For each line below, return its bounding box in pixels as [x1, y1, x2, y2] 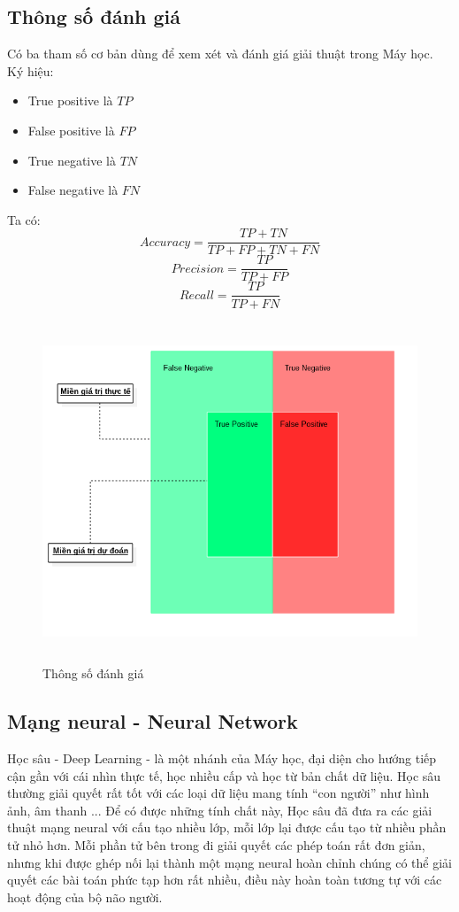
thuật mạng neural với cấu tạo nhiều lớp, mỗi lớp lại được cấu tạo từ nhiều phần [7, 818, 447, 837]
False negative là [27, 181, 119, 199]
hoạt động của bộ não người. [7, 887, 163, 906]
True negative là [27, 151, 117, 169]
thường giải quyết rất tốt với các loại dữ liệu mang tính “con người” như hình [7, 784, 430, 802]
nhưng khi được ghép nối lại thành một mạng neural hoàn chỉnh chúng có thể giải [7, 853, 452, 871]
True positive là [27, 91, 113, 110]
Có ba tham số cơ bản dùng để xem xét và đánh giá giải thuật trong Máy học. [7, 44, 433, 63]
